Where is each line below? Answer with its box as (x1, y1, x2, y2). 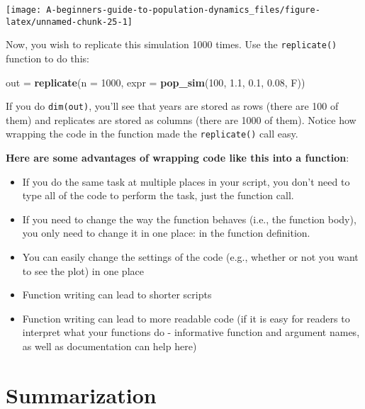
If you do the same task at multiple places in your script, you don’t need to (22, 174, 350, 189)
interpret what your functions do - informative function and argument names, (22, 325, 360, 340)
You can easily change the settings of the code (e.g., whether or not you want (22, 250, 359, 264)
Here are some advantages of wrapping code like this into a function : (6, 150, 349, 165)
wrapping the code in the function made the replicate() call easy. (6, 126, 298, 141)
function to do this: (6, 50, 89, 65)
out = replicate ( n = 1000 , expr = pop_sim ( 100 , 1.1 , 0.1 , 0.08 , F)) (6, 74, 305, 89)
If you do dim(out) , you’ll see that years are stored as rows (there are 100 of (6, 99, 339, 113)
